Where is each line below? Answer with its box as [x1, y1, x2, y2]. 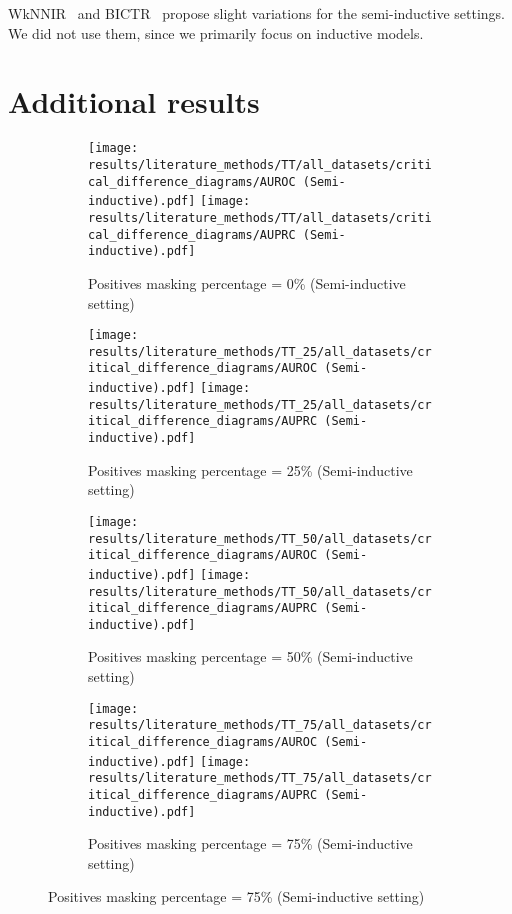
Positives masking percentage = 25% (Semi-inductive [88, 459, 413, 480]
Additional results [8, 81, 260, 122]
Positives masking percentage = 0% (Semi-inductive [88, 272, 406, 293]
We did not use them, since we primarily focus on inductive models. [8, 22, 424, 43]
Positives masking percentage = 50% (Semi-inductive [88, 646, 413, 667]
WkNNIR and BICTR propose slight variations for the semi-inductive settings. [8, 3, 506, 23]
